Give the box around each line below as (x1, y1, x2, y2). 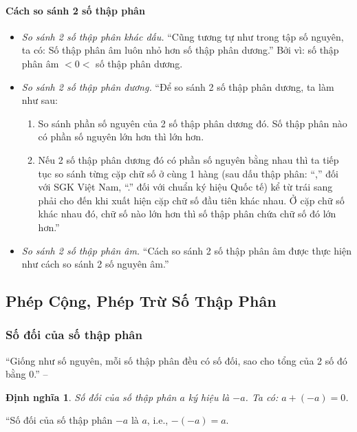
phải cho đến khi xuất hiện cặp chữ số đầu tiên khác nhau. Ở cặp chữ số (38, 193, 345, 207)
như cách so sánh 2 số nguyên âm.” (21, 257, 169, 271)
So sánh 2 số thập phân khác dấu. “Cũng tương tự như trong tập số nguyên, (21, 29, 344, 43)
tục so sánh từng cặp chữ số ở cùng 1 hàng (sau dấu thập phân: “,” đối (38, 166, 338, 180)
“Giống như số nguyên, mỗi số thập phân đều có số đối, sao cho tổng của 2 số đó (6, 353, 347, 367)
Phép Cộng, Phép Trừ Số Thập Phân (6, 290, 277, 312)
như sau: (21, 93, 58, 107)
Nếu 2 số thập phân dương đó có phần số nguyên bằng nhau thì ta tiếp (38, 152, 339, 166)
